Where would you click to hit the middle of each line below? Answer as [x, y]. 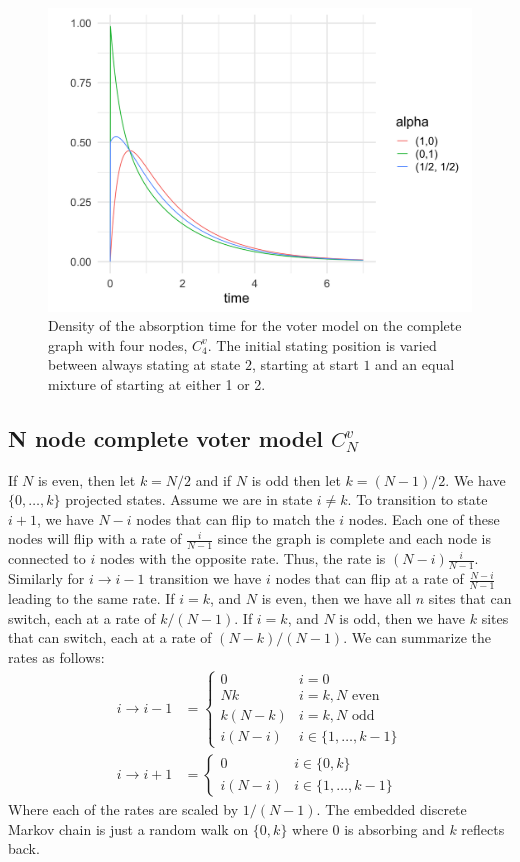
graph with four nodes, [118, 344]
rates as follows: [56, 656]
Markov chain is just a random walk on [128, 828]
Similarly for [46, 578]
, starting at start [305, 364]
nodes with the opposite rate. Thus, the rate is [242, 558]
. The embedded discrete [391, 809]
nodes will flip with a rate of [95, 538]
